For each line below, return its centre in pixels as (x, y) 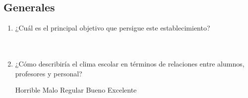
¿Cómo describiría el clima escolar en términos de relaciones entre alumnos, (130, 63)
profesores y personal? (49, 73)
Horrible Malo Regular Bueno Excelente (76, 90)
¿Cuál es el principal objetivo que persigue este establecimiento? (113, 28)
